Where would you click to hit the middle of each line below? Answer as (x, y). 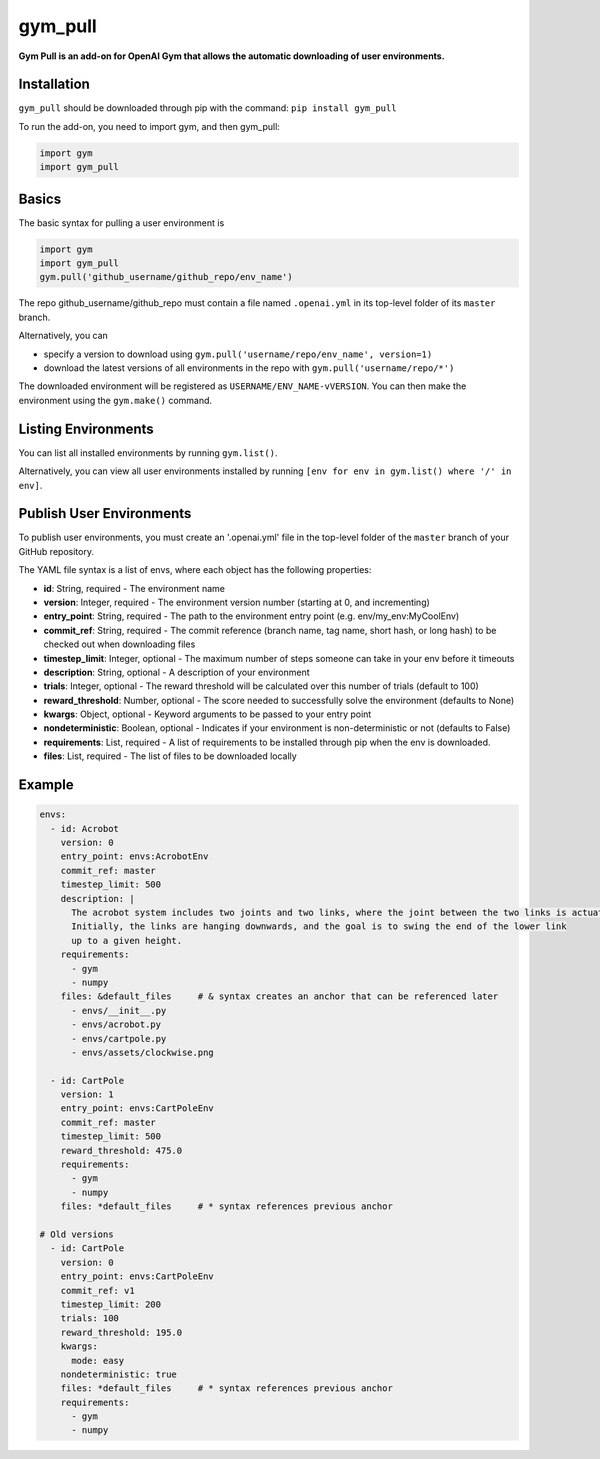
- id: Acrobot (85, 828)
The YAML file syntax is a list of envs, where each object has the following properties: (195, 570)
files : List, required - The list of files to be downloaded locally (170, 756)
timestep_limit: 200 (111, 1304)
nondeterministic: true (118, 1374)
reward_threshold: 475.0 (121, 1150)
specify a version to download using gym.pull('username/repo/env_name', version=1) (238, 354)
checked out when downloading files (119, 644)
